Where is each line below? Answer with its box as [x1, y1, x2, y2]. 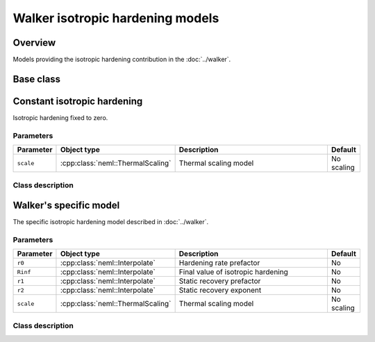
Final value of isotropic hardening [178, 267, 288, 277]
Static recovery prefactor [178, 276, 261, 286]
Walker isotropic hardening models [12, 10, 219, 26]
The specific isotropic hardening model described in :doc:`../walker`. [12, 218, 209, 226]
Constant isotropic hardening [12, 95, 143, 107]
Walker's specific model [12, 200, 120, 212]
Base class [12, 73, 61, 85]
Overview [12, 37, 56, 49]
